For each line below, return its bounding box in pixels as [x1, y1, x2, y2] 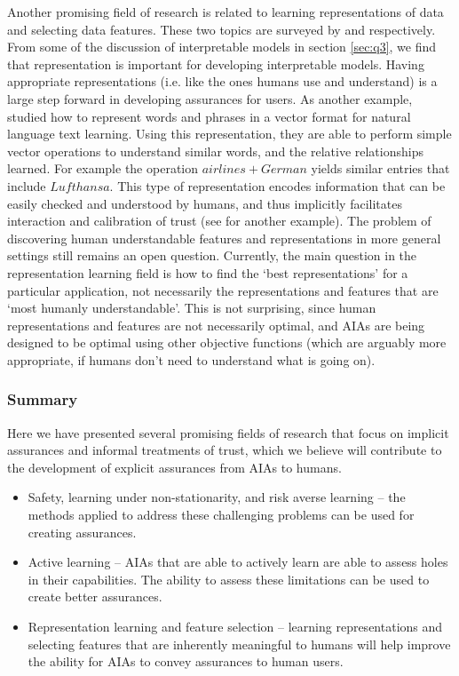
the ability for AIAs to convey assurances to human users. [28, 652, 344, 671]
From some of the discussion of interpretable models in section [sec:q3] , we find [7, 37, 437, 56]
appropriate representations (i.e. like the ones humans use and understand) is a [7, 72, 438, 91]
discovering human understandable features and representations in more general [7, 228, 441, 247]
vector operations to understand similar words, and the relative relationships [7, 141, 423, 160]
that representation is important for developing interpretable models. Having [7, 54, 424, 73]
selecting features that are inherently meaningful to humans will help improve [28, 634, 451, 653]
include [7, 176, 46, 195]
